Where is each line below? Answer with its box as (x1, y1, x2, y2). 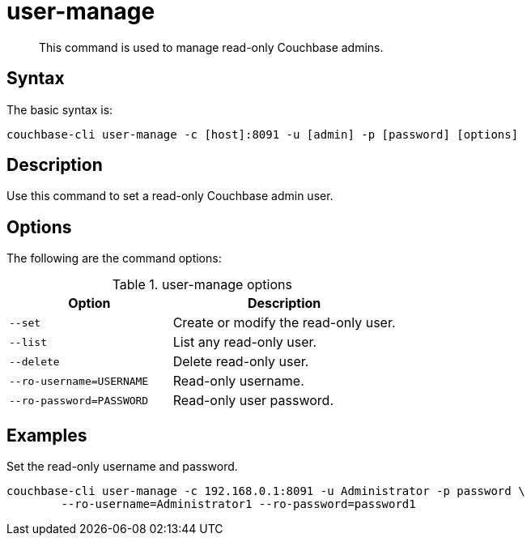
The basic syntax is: (6, 102, 113, 117)
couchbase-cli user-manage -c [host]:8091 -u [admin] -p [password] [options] (6, 127, 519, 141)
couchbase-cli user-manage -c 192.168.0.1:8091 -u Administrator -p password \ (6, 484, 525, 498)
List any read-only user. (172, 334, 317, 351)
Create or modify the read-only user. (172, 314, 396, 331)
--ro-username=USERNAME (9, 374, 149, 387)
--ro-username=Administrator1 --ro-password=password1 (61, 497, 416, 511)
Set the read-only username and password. (6, 459, 238, 474)
